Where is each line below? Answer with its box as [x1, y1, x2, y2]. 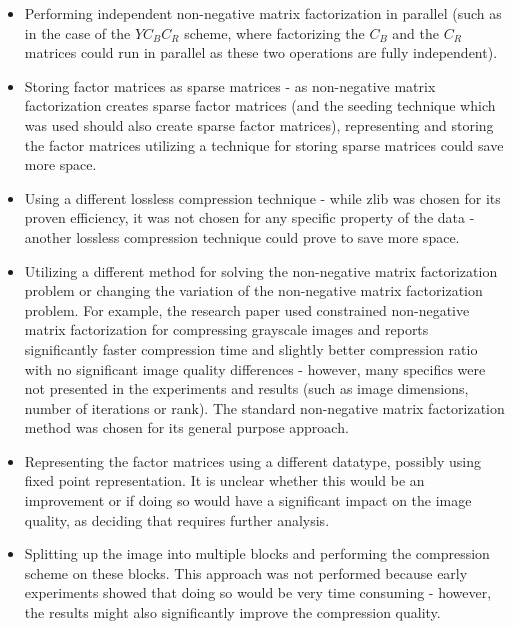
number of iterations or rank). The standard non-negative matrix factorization [24, 397, 505, 418]
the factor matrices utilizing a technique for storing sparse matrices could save [24, 134, 504, 155]
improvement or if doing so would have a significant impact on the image [24, 490, 472, 511]
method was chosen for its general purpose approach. [24, 417, 349, 438]
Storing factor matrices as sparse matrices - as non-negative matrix [24, 75, 436, 96]
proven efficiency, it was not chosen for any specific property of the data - [24, 207, 475, 228]
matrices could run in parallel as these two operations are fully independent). [24, 42, 498, 63]
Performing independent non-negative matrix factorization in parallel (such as [24, 3, 502, 23]
